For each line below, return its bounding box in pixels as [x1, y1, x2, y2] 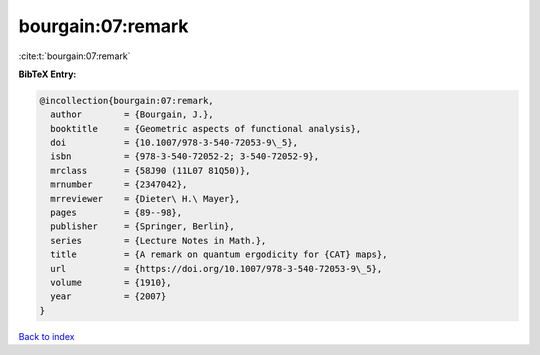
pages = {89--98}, [50, 207, 183, 219]
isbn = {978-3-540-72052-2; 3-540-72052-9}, [50, 151, 320, 162]
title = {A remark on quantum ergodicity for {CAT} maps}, [50, 249, 388, 260]
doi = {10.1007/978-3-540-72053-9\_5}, [50, 137, 299, 149]
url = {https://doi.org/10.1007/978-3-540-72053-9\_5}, [50, 263, 383, 274]
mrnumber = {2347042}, [50, 179, 188, 190]
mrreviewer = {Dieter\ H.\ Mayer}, [50, 193, 240, 204]
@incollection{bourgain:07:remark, [39, 95, 214, 106]
